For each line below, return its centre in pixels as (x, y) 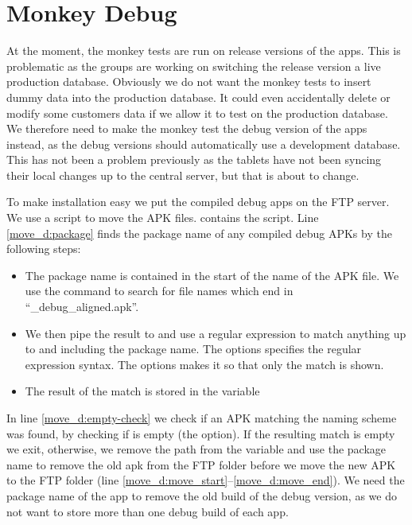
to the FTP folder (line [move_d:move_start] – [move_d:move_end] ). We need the (206, 480)
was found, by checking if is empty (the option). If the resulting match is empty (201, 433)
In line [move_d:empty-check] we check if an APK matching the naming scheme (202, 418)
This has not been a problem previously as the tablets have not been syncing (194, 159)
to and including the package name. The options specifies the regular (193, 349)
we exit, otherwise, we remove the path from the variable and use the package (196, 449)
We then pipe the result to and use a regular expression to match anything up (216, 333)
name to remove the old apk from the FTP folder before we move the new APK (201, 464)
